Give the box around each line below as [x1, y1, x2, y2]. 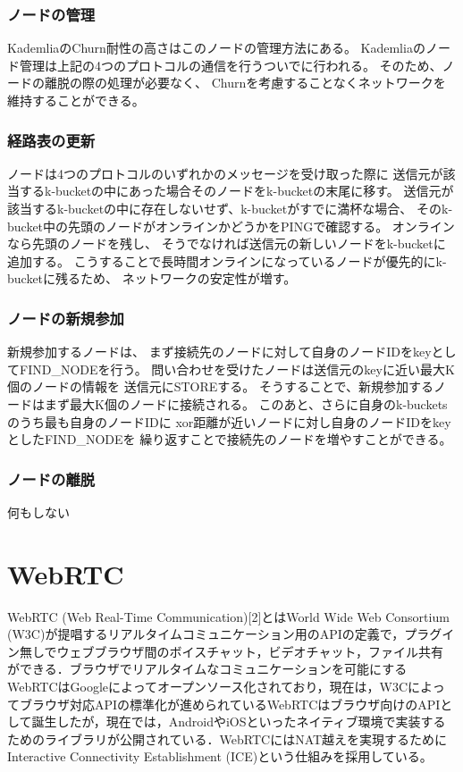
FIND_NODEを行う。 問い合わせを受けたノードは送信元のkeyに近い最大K [19, 359, 455, 378]
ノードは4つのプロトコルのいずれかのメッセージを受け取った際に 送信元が [7, 164, 443, 182]
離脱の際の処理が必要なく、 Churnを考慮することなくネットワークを [44, 73, 446, 92]
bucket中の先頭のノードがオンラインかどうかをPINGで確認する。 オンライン [7, 216, 455, 235]
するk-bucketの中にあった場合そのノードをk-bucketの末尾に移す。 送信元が [19, 181, 454, 200]
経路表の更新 [7, 129, 96, 151]
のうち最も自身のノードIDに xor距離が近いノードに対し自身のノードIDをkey [7, 412, 451, 431]
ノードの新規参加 [7, 306, 124, 329]
